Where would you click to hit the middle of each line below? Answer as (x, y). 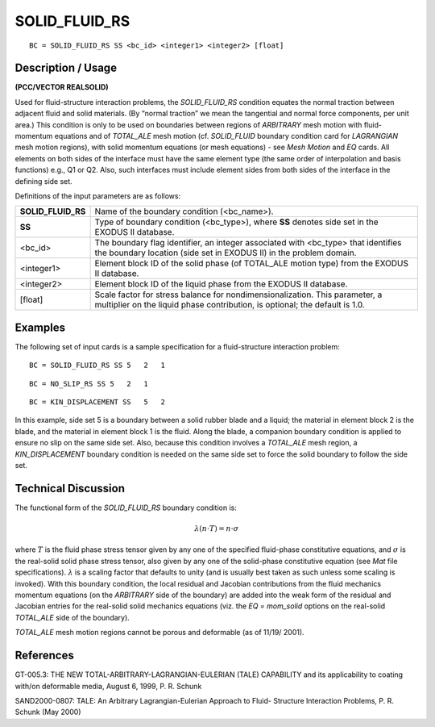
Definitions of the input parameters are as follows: (98, 196)
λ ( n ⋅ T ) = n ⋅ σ (217, 529)
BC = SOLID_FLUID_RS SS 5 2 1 (97, 366)
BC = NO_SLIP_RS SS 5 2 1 (89, 384)
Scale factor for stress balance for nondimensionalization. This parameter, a (238, 295)
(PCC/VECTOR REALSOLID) (62, 87)
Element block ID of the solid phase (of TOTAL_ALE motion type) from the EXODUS (252, 264)
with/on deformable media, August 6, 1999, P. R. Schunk (108, 686)
